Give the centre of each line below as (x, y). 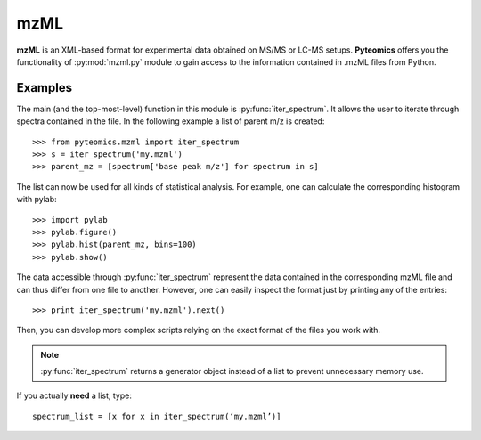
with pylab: (37, 200)
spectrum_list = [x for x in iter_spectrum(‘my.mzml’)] (157, 416)
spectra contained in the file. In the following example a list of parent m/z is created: (171, 121)
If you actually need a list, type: (74, 395)
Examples (45, 88)
